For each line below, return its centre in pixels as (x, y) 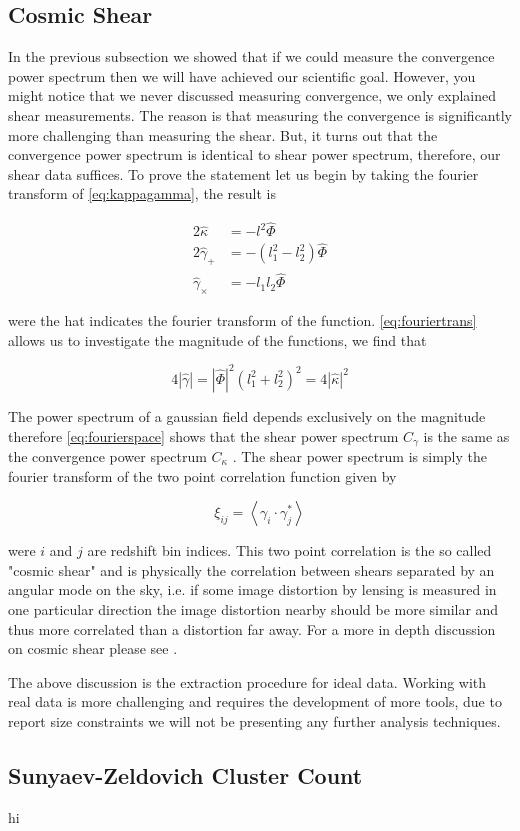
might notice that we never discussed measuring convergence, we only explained (252, 95)
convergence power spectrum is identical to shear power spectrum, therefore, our (254, 154)
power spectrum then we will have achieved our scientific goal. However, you (242, 75)
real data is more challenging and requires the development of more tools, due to (255, 701)
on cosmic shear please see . (93, 648)
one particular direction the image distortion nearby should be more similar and (253, 609)
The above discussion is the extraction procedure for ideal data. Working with (247, 681)
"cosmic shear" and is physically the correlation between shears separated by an (251, 569)
